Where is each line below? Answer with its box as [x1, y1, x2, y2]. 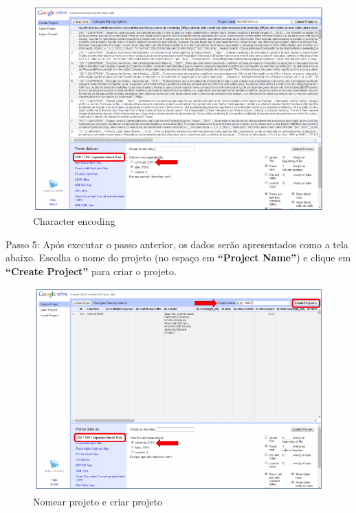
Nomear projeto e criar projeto [33, 494, 163, 508]
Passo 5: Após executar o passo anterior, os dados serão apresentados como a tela [5, 237, 348, 251]
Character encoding [33, 214, 115, 228]
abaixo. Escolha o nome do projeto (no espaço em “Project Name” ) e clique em [5, 250, 351, 265]
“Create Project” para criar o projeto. [5, 264, 177, 278]
